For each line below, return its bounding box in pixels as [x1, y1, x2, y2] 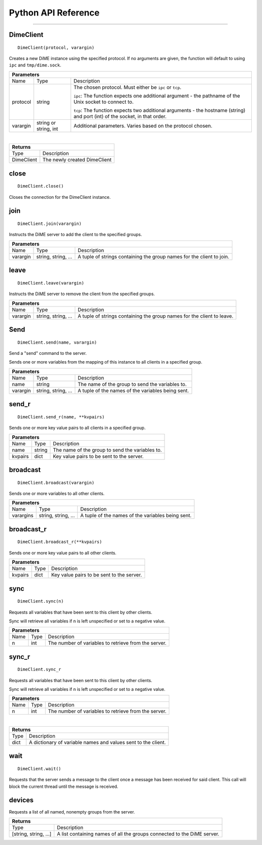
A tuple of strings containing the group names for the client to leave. [78, 313, 234, 319]
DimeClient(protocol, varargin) [17, 45, 95, 50]
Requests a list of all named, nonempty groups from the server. [9, 809, 135, 814]
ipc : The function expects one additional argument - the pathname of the [73, 92, 240, 99]
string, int [36, 125, 58, 132]
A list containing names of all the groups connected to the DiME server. [56, 830, 219, 837]
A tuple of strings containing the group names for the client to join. [78, 253, 229, 260]
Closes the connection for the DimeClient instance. [9, 194, 111, 200]
